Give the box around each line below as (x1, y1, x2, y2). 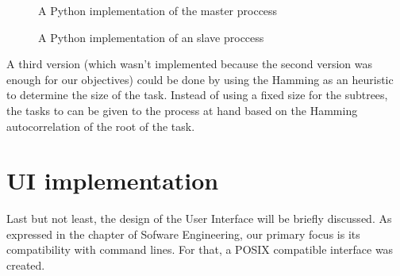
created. (6, 257, 45, 274)
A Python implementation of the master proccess (38, 2, 278, 18)
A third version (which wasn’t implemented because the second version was (6, 56, 372, 72)
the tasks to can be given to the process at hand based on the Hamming (6, 102, 358, 118)
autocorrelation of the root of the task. (6, 117, 195, 134)
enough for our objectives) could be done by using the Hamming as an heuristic (6, 71, 394, 87)
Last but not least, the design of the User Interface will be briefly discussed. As (6, 210, 392, 227)
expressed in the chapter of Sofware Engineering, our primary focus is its (6, 225, 360, 242)
